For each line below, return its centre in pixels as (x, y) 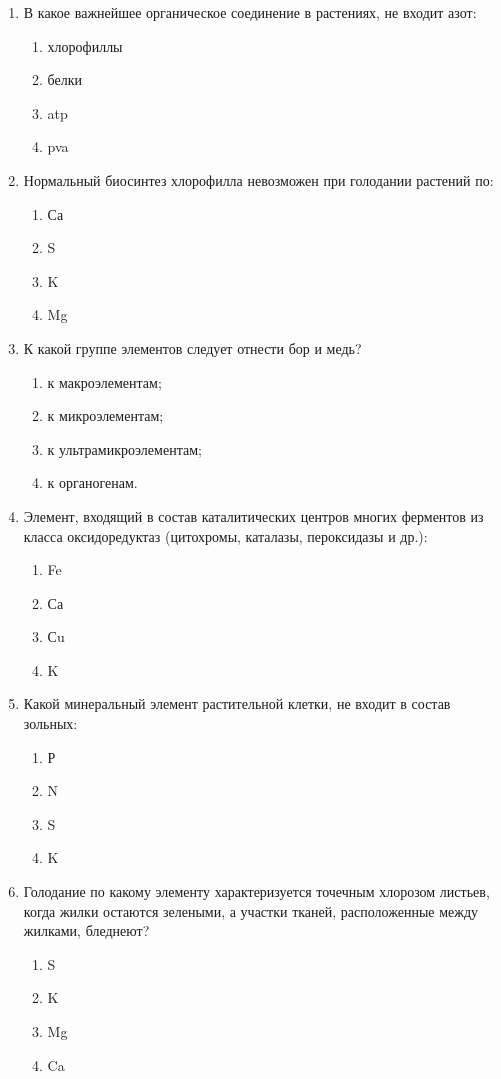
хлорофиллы (85, 45)
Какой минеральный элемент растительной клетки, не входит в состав (237, 703)
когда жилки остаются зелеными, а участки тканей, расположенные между (251, 910)
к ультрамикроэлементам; (124, 448)
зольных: (50, 723)
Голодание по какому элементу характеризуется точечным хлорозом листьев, (256, 891)
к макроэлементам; (104, 381)
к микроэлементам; (105, 415)
